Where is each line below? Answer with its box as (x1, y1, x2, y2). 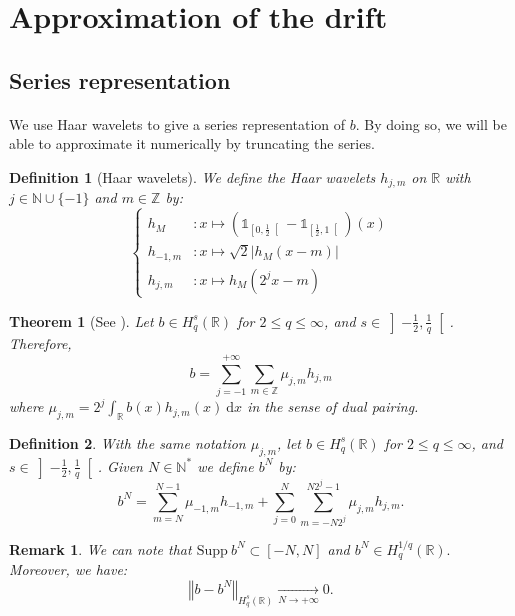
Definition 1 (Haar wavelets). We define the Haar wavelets (9, 166, 376, 187)
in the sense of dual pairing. (247, 396, 419, 417)
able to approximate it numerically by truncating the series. (9, 133, 375, 154)
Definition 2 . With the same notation (9, 432, 246, 453)
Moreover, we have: (9, 559, 128, 580)
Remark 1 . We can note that (9, 538, 192, 559)
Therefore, (9, 333, 72, 354)
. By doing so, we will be (355, 113, 507, 134)
